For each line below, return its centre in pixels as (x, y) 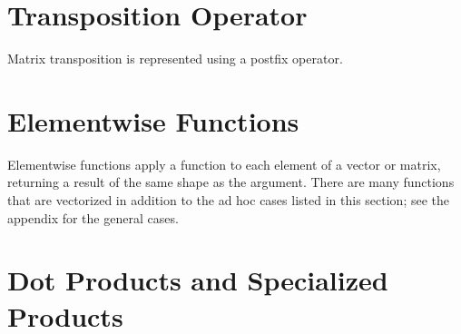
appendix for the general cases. (93, 217)
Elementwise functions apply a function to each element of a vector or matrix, (224, 164)
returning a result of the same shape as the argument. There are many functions (231, 182)
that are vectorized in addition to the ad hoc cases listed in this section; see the (228, 200)
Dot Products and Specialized (198, 280)
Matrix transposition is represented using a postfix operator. (175, 59)
